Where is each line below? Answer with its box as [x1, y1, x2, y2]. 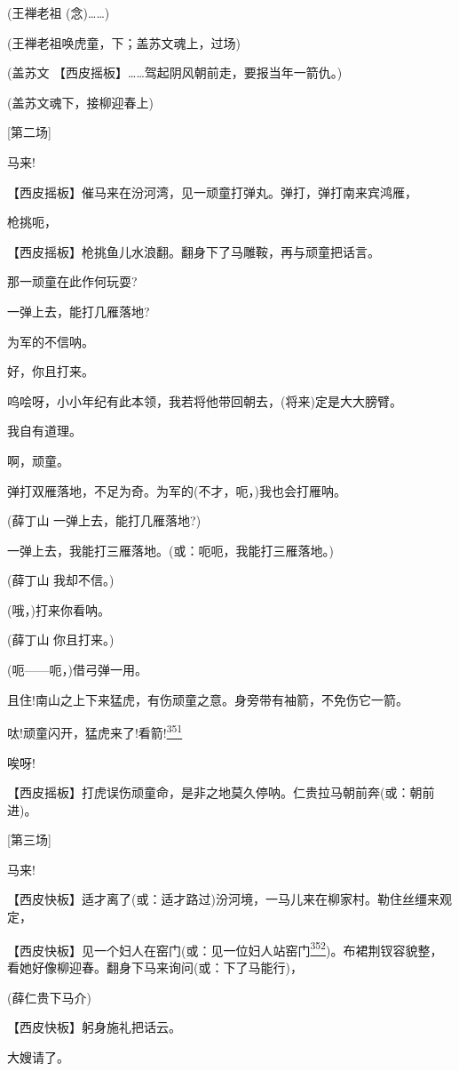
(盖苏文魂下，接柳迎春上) [7, 92, 154, 111]
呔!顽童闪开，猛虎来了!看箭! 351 [7, 721, 183, 741]
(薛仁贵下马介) [7, 987, 91, 1006]
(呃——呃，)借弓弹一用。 [7, 660, 147, 679]
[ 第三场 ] [7, 830, 51, 849]
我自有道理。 [7, 421, 82, 440]
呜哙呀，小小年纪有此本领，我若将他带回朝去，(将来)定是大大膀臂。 [7, 391, 402, 410]
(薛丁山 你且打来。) [7, 630, 115, 649]
